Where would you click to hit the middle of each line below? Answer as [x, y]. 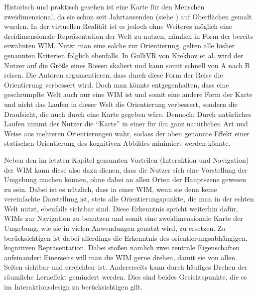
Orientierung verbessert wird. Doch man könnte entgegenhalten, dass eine [117, 84]
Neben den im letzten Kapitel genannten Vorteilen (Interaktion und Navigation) [127, 159]
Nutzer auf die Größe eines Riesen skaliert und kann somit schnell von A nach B [127, 65]
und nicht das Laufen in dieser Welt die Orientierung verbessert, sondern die [121, 104]
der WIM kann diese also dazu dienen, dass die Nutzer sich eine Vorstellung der [126, 169]
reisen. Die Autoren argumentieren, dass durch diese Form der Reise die [114, 75]
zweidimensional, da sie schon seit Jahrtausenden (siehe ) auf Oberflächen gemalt [128, 16]
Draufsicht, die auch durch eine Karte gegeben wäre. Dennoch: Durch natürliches [128, 114]
